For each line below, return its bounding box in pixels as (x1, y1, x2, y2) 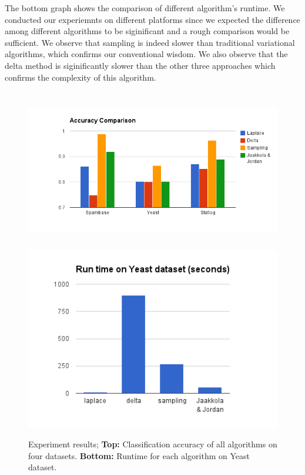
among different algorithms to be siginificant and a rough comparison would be (5, 25, 290, 37)
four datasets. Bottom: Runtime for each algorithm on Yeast (28, 449, 250, 461)
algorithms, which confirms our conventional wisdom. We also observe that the (5, 48, 288, 60)
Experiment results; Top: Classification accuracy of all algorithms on (28, 438, 277, 450)
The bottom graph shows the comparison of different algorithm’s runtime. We (5, 2, 285, 14)
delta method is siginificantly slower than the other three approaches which (5, 59, 276, 71)
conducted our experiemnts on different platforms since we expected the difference (5, 13, 300, 25)
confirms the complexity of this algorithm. (5, 71, 156, 83)
